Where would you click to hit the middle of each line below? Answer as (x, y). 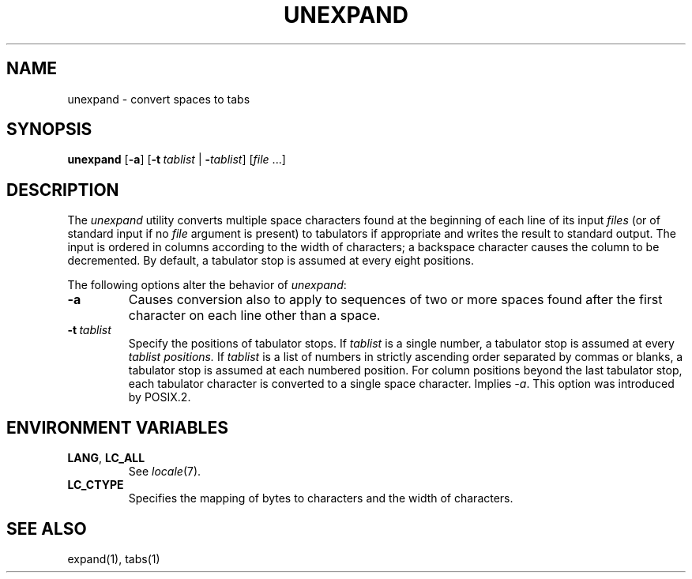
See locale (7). (165, 472)
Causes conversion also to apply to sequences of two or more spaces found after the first (395, 300)
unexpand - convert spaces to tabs (159, 99)
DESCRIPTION (63, 190)
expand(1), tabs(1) (114, 558)
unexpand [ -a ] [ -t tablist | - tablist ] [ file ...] (177, 160)
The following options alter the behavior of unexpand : (207, 285)
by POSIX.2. (160, 397)
